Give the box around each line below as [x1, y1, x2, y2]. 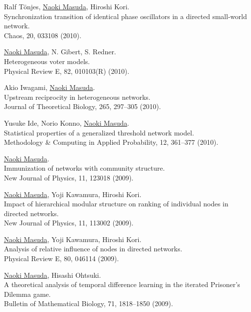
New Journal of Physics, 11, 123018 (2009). [4, 172, 134, 182]
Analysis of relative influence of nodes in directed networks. [4, 244, 182, 254]
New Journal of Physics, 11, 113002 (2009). [4, 218, 134, 228]
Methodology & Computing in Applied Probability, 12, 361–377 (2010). [4, 137, 219, 147]
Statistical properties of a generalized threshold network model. [4, 127, 194, 137]
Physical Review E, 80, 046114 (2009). [4, 253, 119, 264]
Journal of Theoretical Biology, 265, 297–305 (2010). [4, 101, 161, 111]
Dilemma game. [4, 289, 51, 299]
